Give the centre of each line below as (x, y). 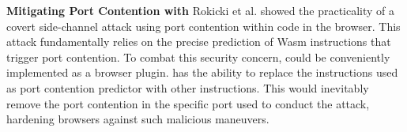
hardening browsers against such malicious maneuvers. (138, 119)
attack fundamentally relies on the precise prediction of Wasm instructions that (199, 41)
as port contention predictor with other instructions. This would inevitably (188, 87)
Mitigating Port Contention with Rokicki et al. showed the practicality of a (201, 10)
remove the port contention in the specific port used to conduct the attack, (188, 103)
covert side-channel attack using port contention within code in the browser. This (203, 26)
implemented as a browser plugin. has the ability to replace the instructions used (202, 72)
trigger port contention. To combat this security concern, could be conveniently (198, 57)
